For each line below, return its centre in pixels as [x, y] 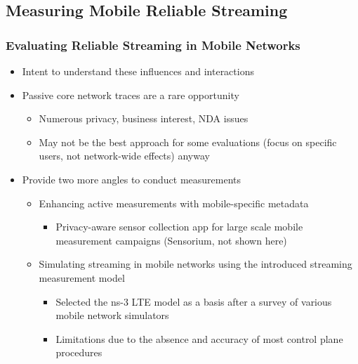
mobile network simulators [112, 315]
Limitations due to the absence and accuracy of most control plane [199, 338]
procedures [79, 352]
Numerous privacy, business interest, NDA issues [144, 118]
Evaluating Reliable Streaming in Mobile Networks [153, 45]
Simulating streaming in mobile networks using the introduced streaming [195, 264]
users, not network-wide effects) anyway [124, 156]
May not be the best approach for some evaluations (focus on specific [188, 142]
